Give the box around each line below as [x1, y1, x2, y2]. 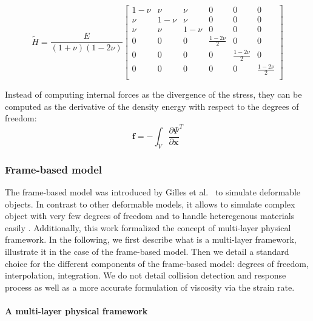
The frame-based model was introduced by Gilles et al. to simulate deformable [5, 186, 300, 198]
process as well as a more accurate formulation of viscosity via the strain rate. [5, 280, 295, 293]
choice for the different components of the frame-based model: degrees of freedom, [5, 257, 309, 269]
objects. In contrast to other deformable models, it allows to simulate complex [5, 197, 295, 210]
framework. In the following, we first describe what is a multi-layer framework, [5, 233, 297, 246]
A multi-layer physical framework [5, 304, 148, 317]
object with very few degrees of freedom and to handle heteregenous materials [5, 209, 295, 222]
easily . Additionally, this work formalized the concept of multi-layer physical [5, 221, 291, 234]
